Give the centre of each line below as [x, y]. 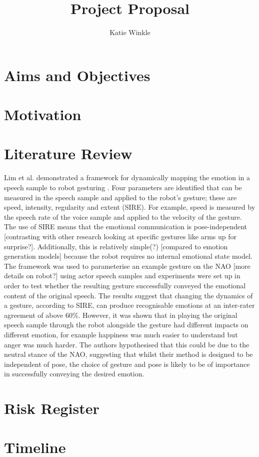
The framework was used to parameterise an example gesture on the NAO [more [127, 266]
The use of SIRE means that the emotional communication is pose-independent [126, 226]
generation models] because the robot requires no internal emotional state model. [128, 256]
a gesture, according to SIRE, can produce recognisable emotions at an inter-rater [129, 305]
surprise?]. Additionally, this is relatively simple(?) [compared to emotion [116, 246]
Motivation [43, 114]
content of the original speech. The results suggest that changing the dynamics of [128, 295]
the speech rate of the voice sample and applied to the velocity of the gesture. [123, 216]
